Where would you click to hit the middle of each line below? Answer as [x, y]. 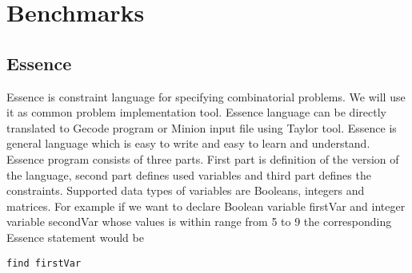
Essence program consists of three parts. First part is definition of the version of [203, 158]
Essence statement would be [75, 237]
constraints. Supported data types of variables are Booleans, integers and [186, 190]
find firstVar [44, 263]
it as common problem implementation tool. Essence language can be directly [196, 112]
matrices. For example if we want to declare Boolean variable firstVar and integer [206, 206]
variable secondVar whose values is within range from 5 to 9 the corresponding [199, 222]
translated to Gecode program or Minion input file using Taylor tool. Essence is [202, 127]
